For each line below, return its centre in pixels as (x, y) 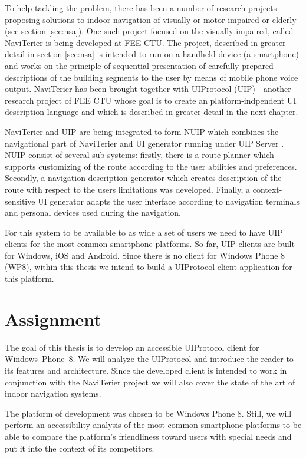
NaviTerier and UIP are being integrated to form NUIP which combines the (142, 131)
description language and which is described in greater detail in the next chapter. (152, 112)
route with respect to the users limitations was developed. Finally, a (128, 189)
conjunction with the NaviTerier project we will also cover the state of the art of (150, 382)
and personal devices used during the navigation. (93, 212)
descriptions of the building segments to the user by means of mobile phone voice (152, 77)
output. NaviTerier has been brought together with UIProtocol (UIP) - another (148, 89)
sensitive (20, 201)
